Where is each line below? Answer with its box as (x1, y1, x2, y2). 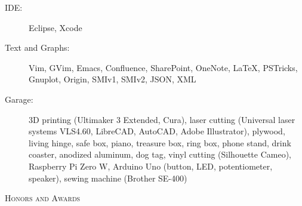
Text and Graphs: (5, 41, 70, 54)
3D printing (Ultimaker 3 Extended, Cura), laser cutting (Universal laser (29, 113, 295, 125)
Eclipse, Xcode (29, 21, 82, 33)
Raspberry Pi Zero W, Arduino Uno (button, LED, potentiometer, (29, 159, 273, 172)
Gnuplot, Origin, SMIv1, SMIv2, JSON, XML (29, 73, 196, 85)
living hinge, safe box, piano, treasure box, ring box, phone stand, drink (29, 136, 291, 149)
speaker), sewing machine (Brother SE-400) (29, 171, 187, 184)
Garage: (5, 93, 33, 105)
